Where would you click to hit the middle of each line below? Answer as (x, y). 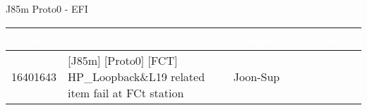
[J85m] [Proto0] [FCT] (123, 60)
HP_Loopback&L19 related (137, 76)
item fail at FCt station (126, 92)
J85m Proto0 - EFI (47, 8)
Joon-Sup (257, 76)
